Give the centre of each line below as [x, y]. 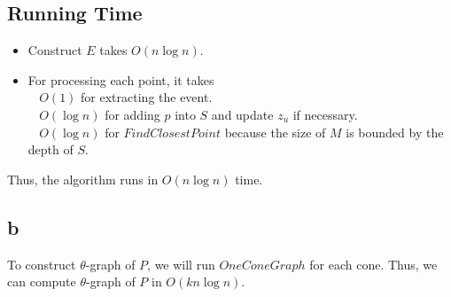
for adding [132, 114]
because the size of [275, 132]
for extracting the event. [147, 97]
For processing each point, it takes [121, 79]
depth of [51, 149]
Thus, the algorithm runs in [83, 179]
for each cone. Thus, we [373, 264]
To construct [42, 264]
